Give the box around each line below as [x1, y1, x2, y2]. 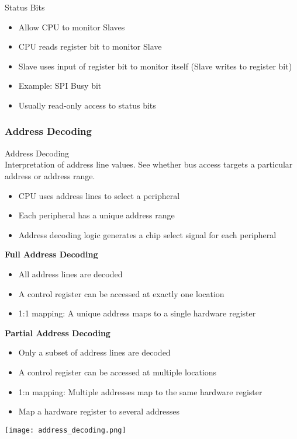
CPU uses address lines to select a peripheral [18, 189, 180, 201]
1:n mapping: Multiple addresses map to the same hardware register [18, 385, 263, 398]
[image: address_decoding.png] [5, 426, 126, 434]
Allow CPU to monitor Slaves [18, 20, 125, 33]
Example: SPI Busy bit [18, 79, 102, 92]
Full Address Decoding [5, 248, 98, 260]
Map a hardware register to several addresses [18, 405, 179, 417]
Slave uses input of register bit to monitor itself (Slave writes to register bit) [18, 60, 292, 72]
